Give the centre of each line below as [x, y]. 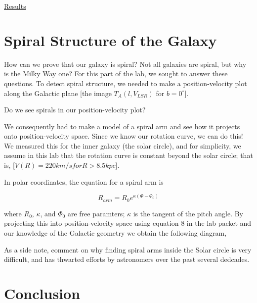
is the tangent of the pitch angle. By [188, 213]
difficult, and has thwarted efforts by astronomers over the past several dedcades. [127, 259]
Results [15, 6]
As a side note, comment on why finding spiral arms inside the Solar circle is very [128, 249]
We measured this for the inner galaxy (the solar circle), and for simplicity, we [123, 145]
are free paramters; [96, 213]
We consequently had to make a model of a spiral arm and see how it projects [122, 126]
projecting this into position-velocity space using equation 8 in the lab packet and [128, 223]
